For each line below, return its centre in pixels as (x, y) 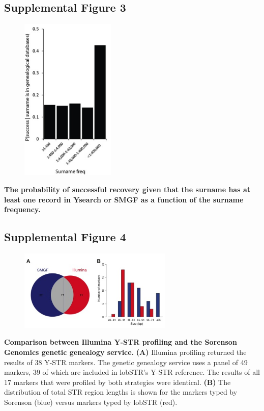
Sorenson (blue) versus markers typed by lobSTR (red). (91, 402)
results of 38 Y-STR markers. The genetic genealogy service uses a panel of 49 (126, 362)
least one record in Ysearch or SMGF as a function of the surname (124, 199)
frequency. (22, 209)
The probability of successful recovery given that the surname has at (127, 189)
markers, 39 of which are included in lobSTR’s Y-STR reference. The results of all (132, 372)
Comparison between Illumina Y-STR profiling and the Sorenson (121, 342)
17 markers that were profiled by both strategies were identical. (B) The (118, 382)
